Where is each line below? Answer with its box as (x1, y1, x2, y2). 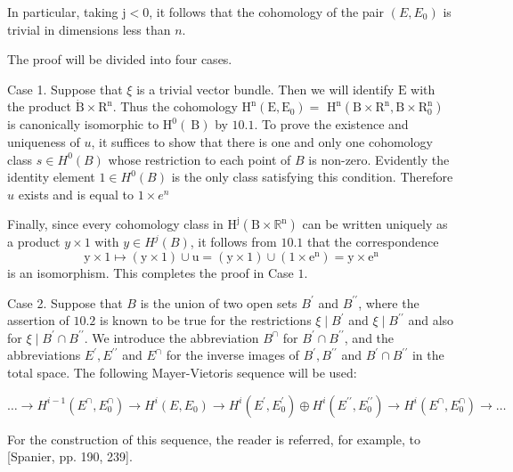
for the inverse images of (166, 346, 299, 364)
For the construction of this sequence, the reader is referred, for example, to (7, 429, 420, 448)
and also (408, 311, 454, 330)
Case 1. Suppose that (7, 79, 123, 98)
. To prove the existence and (254, 115, 409, 134)
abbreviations (7, 346, 81, 364)
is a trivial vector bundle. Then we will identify (136, 79, 395, 98)
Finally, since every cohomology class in (7, 215, 224, 233)
